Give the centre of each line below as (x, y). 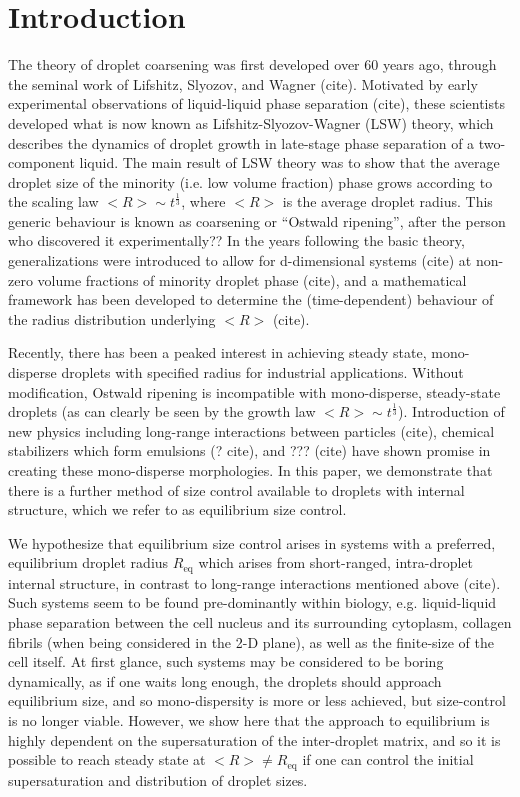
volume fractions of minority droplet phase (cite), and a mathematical (252, 279)
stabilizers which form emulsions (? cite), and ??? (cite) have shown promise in (249, 450)
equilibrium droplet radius (88, 562)
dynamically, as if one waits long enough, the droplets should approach (225, 680)
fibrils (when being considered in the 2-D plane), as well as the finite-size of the (251, 641)
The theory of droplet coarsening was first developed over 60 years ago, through (252, 64)
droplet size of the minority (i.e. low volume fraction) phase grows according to (250, 181)
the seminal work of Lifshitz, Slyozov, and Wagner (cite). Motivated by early (243, 83)
